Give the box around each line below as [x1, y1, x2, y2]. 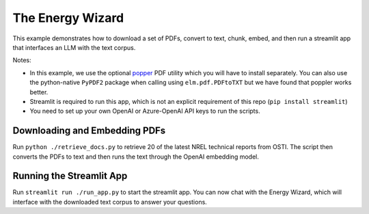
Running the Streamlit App [12, 170, 128, 182]
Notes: [12, 56, 31, 64]
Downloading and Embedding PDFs [12, 125, 166, 137]
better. [29, 88, 49, 96]
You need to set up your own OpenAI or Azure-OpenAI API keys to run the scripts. [29, 107, 260, 116]
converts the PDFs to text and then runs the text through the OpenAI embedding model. [12, 152, 259, 161]
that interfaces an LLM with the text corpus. [12, 43, 136, 51]
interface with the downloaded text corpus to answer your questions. [12, 198, 208, 206]
